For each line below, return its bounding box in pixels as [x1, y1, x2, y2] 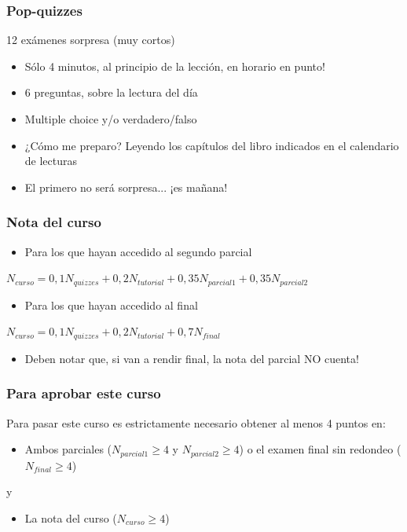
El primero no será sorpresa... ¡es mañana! [24, 178, 228, 195]
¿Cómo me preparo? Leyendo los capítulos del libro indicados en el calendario [24, 137, 399, 153]
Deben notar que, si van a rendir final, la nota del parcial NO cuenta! [24, 350, 359, 366]
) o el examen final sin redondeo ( [239, 441, 401, 457]
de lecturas [24, 152, 78, 169]
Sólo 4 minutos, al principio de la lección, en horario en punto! [24, 57, 325, 74]
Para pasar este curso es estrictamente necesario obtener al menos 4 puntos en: [6, 414, 386, 431]
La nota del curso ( [24, 509, 117, 526]
